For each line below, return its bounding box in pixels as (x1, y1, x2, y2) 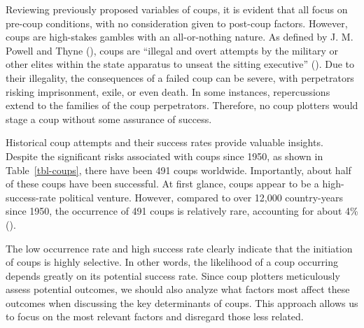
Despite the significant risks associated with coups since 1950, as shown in (6, 148, 323, 163)
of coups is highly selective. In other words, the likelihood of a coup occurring (6, 255, 338, 269)
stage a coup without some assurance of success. (6, 111, 212, 126)
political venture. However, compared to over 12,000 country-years (59, 190, 343, 204)
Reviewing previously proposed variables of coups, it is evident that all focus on (6, 2, 348, 16)
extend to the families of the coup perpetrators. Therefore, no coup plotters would (6, 98, 358, 113)
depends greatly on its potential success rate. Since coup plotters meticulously (6, 268, 340, 283)
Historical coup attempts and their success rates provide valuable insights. (6, 135, 323, 150)
